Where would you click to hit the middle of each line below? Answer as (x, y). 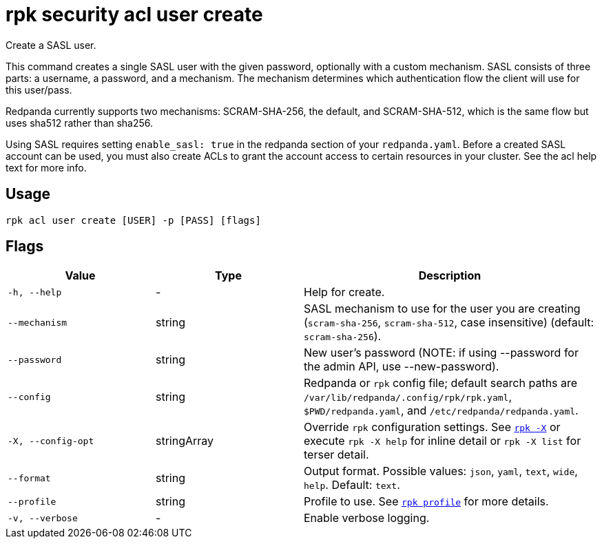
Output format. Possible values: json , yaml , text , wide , (441, 471)
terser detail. (336, 455)
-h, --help (35, 292)
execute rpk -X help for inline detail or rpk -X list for (443, 441)
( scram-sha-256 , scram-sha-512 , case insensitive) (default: (449, 323)
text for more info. (46, 167)
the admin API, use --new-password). (402, 367)
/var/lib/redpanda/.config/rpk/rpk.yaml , (408, 397)
